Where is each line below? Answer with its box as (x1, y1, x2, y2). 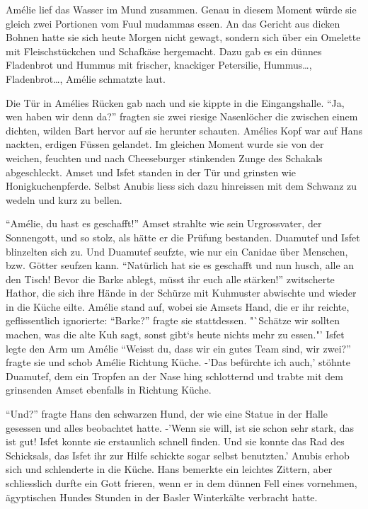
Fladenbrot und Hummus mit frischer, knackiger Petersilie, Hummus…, (6, 57, 312, 72)
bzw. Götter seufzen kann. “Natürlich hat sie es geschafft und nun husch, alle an (6, 258, 355, 273)
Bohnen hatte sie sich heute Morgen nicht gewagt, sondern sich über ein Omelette (6, 30, 361, 45)
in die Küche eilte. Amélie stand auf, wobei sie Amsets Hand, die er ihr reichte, (6, 299, 350, 314)
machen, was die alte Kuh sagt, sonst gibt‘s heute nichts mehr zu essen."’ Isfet (6, 327, 345, 342)
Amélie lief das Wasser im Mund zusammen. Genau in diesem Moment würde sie (6, 2, 357, 16)
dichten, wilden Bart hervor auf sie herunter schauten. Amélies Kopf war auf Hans (6, 122, 362, 137)
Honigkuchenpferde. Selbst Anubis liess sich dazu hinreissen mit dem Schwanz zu (6, 178, 357, 193)
